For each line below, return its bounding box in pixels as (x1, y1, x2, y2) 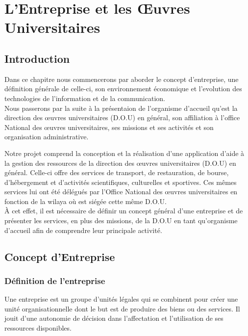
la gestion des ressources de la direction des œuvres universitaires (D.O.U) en (4, 157, 236, 168)
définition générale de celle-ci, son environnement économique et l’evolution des (4, 83, 242, 94)
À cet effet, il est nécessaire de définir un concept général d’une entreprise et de (4, 206, 243, 216)
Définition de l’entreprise (4, 274, 105, 286)
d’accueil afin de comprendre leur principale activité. (4, 225, 162, 235)
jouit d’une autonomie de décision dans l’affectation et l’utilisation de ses (4, 313, 223, 323)
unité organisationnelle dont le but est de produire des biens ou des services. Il (4, 303, 240, 313)
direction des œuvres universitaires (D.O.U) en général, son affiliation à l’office (4, 112, 240, 123)
